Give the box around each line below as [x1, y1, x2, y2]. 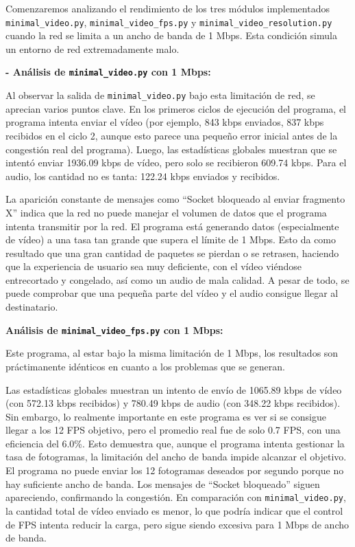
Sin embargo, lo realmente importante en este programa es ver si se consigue [5, 409, 326, 423]
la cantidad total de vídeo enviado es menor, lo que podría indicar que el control [5, 503, 343, 517]
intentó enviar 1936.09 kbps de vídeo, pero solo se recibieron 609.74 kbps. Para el [5, 155, 347, 170]
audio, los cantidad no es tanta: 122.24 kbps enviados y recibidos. [5, 168, 280, 183]
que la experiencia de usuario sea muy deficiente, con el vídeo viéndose [5, 259, 302, 273]
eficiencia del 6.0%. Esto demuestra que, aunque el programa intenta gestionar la [5, 436, 345, 450]
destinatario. [5, 300, 58, 314]
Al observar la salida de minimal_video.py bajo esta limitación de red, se [5, 88, 315, 102]
